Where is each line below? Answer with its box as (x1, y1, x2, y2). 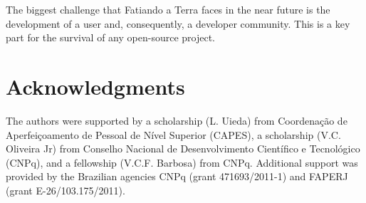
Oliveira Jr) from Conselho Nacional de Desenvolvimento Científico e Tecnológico (6, 141, 360, 156)
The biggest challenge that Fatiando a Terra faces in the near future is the (6, 2, 330, 16)
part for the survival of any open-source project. (6, 30, 215, 45)
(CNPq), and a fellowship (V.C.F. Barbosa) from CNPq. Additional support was (6, 155, 358, 170)
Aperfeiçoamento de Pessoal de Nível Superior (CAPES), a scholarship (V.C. (6, 127, 341, 142)
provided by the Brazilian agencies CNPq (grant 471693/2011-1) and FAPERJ (6, 169, 348, 184)
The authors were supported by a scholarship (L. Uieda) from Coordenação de (6, 113, 347, 127)
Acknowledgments (6, 71, 185, 100)
